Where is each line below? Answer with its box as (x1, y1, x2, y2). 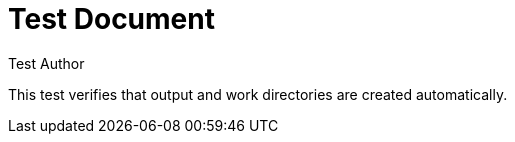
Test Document (8, 2, 215, 36)
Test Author (8, 54, 85, 72)
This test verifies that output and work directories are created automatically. (8, 85, 508, 103)
